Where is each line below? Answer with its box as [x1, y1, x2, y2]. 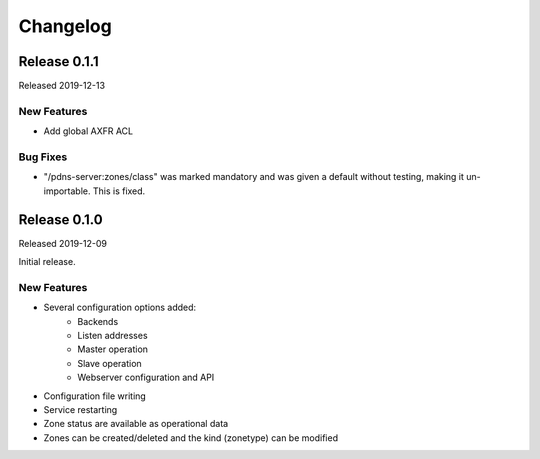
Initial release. [18, 256, 76, 268]
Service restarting [43, 403, 118, 415]
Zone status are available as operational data [43, 418, 229, 430]
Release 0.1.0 [18, 211, 104, 228]
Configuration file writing [43, 390, 147, 402]
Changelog [18, 15, 112, 37]
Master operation [77, 343, 149, 355]
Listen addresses [77, 329, 149, 341]
